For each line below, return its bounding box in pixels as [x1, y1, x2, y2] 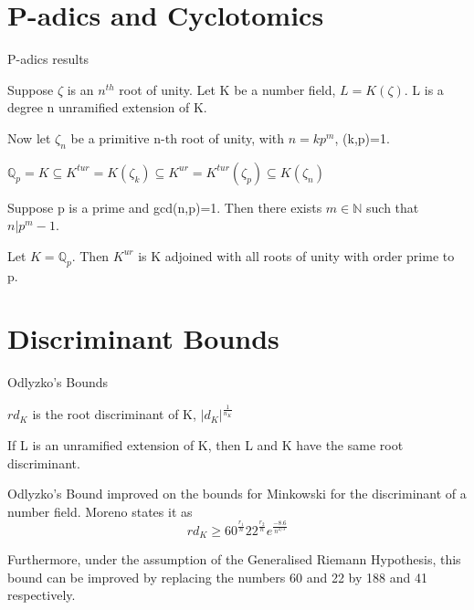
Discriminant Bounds [7, 320, 279, 357]
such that [366, 197, 419, 216]
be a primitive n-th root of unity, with [70, 128, 285, 147]
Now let [7, 128, 51, 147]
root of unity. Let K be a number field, [119, 79, 336, 99]
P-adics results [7, 49, 90, 68]
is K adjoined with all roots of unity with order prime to [138, 246, 455, 265]
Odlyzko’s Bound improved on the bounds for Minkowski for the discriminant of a [7, 484, 467, 503]
